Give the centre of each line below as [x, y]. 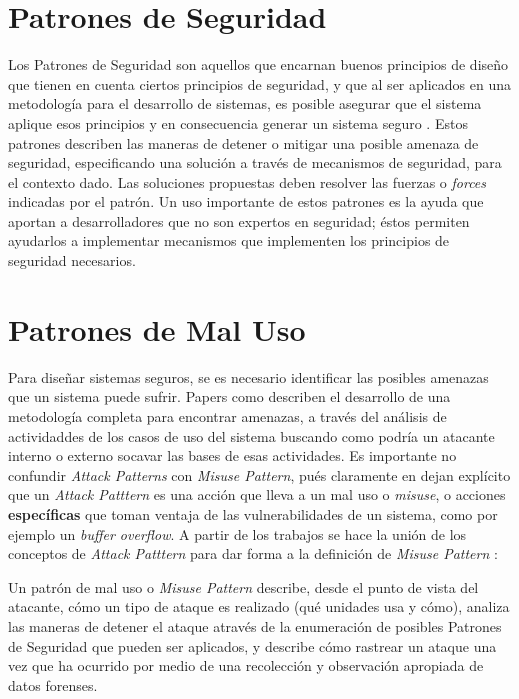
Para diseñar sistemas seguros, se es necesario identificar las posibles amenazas [248, 376]
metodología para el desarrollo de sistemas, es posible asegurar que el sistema [245, 103]
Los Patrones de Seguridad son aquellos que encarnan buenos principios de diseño [258, 64]
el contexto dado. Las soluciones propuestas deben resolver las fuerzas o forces [247, 181]
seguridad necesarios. [72, 260]
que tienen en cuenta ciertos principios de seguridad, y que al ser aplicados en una [259, 83]
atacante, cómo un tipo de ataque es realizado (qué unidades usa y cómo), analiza [259, 606]
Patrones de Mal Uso [157, 328]
